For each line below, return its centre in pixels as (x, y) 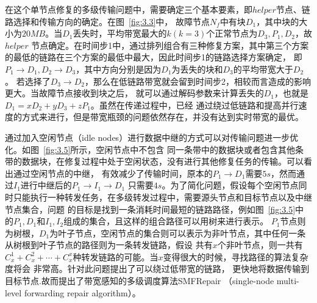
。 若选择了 (28, 81)
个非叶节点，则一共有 (260, 245)
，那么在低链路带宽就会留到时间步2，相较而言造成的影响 (198, 81)
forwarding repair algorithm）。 (82, 292)
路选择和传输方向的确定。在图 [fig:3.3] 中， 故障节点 (108, 21)
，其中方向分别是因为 (119, 69)
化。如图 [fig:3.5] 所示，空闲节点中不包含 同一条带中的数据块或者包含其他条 (155, 149)
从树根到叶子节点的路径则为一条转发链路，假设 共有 (109, 245)
